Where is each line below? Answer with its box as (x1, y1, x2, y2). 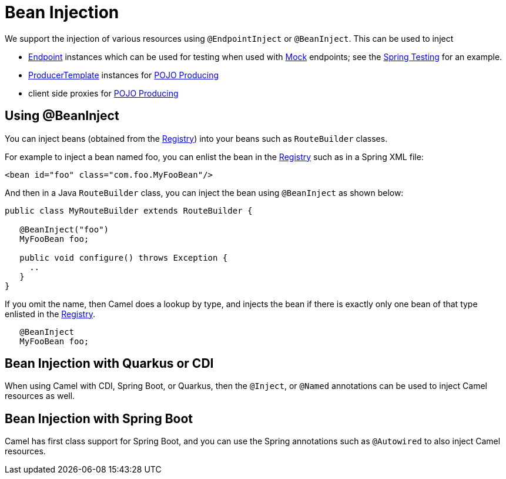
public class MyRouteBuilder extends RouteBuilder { (5, 205, 253, 215)
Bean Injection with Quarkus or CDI (5, 356, 214, 371)
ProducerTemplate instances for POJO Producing (28, 69, 219, 80)
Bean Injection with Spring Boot (5, 411, 193, 426)
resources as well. (5, 391, 75, 401)
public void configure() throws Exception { (19, 252, 228, 262)
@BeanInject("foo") (19, 224, 109, 234)
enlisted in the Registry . (5, 308, 95, 319)
